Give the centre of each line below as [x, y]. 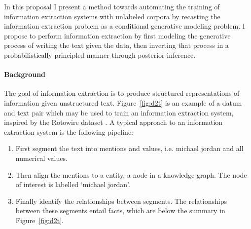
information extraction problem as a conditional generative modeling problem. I [125, 26]
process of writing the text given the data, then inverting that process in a [116, 45]
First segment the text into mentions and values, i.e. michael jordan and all [129, 148]
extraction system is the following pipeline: [69, 132]
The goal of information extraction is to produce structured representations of [122, 93]
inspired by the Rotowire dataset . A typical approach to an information [113, 122]
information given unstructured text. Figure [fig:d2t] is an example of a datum [123, 102]
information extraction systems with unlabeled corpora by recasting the [112, 16]
